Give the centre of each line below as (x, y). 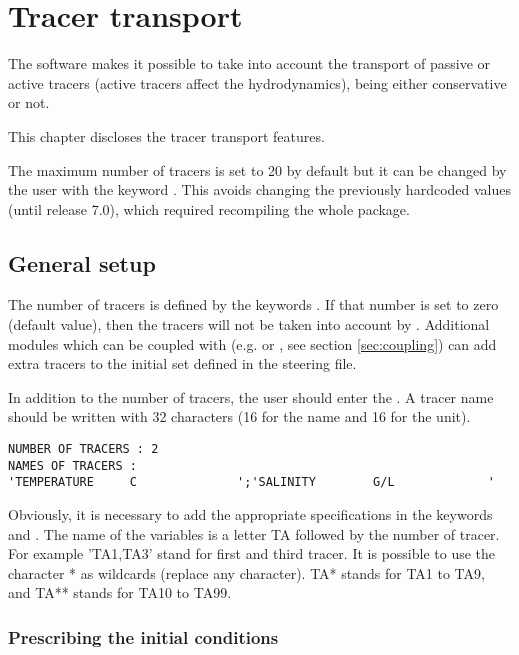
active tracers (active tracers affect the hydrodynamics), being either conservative (257, 82)
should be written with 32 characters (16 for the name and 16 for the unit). (239, 416)
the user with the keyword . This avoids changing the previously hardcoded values (259, 189)
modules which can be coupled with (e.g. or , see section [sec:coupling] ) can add (252, 343)
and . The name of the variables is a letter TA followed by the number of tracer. (254, 533)
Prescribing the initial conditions (143, 636)
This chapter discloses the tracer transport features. (166, 135)
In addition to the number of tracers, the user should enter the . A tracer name (251, 396)
